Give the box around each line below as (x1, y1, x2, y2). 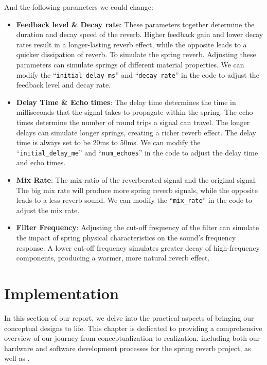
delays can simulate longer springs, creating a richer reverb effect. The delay (16, 127, 256, 137)
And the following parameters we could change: (4, 2, 153, 12)
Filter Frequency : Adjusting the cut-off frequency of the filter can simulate (16, 222, 259, 233)
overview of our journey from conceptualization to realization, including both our (4, 333, 260, 343)
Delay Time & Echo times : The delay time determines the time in (16, 96, 236, 107)
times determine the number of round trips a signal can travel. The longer (16, 117, 250, 127)
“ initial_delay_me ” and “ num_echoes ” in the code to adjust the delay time (16, 147, 258, 158)
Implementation (4, 283, 119, 304)
